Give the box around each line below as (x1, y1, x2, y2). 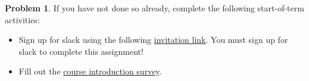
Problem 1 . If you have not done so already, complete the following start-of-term (5, 2, 304, 14)
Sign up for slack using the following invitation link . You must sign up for (18, 33, 288, 46)
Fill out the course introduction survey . (18, 65, 162, 77)
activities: (5, 13, 40, 26)
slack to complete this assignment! (18, 45, 143, 57)
